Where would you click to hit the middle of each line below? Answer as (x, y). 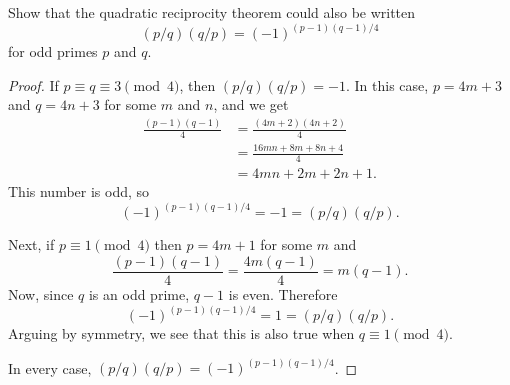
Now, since (41, 294)
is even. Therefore (283, 294)
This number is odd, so (79, 191)
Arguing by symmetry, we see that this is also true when (181, 333)
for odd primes (53, 51)
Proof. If (33, 84)
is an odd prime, (139, 294)
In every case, (50, 367)
